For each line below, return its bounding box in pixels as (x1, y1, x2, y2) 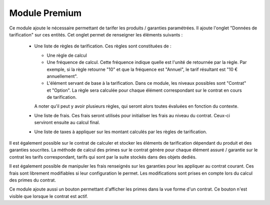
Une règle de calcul (46, 52, 87, 58)
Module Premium (9, 7, 82, 18)
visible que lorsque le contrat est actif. (9, 193, 88, 199)
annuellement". (46, 73, 78, 79)
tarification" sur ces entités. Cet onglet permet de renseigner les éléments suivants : (9, 31, 183, 37)
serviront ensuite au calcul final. (34, 120, 100, 126)
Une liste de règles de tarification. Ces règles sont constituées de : (34, 43, 172, 49)
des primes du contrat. (9, 177, 56, 183)
